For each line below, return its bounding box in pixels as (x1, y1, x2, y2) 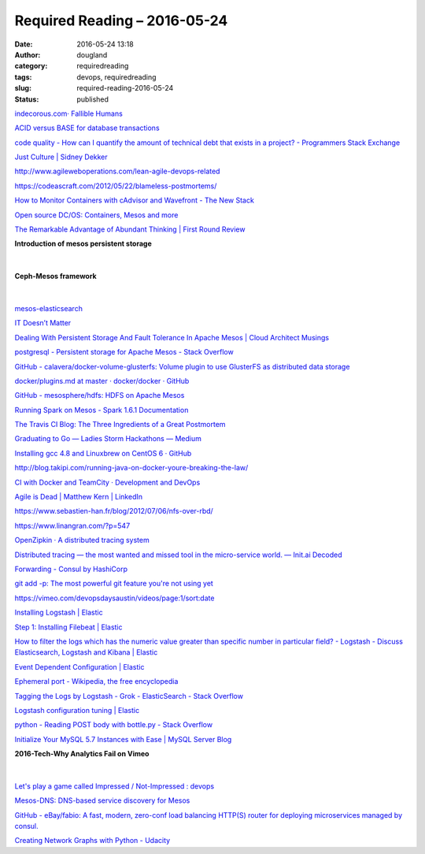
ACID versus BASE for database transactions (14, 123, 161, 133)
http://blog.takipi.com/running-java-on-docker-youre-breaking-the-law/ (14, 463, 249, 473)
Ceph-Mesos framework (14, 272, 98, 281)
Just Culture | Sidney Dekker (14, 152, 108, 162)
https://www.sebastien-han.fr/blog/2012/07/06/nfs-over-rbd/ (14, 507, 214, 516)
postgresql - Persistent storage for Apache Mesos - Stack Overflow (14, 347, 234, 357)
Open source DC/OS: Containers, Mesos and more (14, 210, 179, 220)
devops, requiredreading (76, 72, 157, 82)
